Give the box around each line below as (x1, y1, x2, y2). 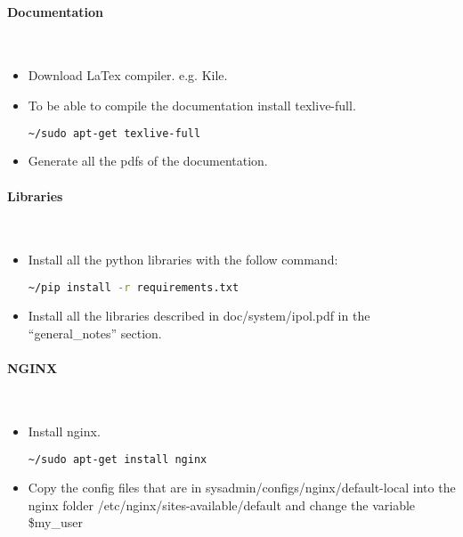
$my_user (28, 513, 83, 532)
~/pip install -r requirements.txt (28, 281, 240, 295)
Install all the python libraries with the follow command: (28, 250, 338, 269)
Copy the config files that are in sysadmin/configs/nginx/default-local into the (28, 477, 456, 496)
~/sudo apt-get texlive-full (28, 126, 201, 140)
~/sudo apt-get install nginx (28, 453, 207, 467)
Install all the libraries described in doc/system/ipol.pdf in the (28, 305, 370, 324)
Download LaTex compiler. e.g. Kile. (28, 66, 228, 85)
